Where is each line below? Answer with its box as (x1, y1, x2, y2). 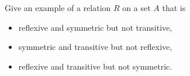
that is (162, 2, 186, 13)
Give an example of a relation (5, 2, 111, 13)
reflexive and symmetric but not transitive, (18, 21, 172, 33)
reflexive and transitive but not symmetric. (18, 60, 172, 72)
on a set (122, 2, 151, 13)
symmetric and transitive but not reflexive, (18, 41, 172, 53)
